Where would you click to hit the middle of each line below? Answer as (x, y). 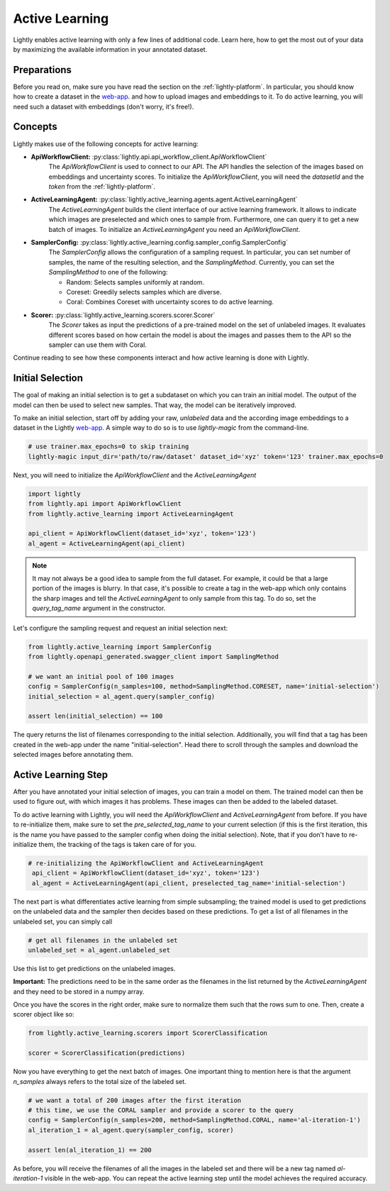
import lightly (54, 494)
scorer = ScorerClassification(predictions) (107, 1053)
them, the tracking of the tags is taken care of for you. (117, 844)
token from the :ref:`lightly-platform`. (102, 187)
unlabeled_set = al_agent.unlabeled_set (99, 950)
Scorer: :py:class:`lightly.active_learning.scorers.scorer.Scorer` (123, 315)
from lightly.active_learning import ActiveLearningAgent (131, 514)
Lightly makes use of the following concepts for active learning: (106, 144)
